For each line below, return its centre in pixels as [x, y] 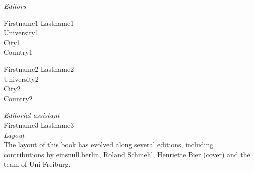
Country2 [18, 98]
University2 [21, 79]
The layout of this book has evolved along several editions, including [109, 144]
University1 [21, 33]
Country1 [18, 52]
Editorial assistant [32, 115]
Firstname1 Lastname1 [39, 23]
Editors [15, 6]
